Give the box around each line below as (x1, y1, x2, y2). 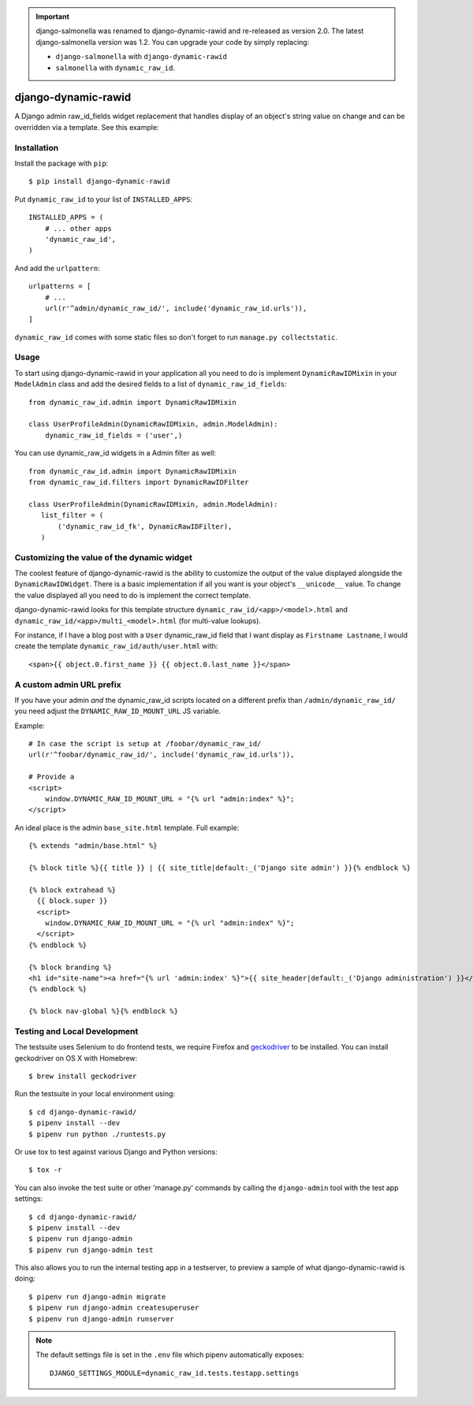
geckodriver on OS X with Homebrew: (14, 1053, 138, 1063)
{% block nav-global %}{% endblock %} (28, 1007, 179, 1016)
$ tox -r (28, 1165, 62, 1174)
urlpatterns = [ (28, 282, 91, 291)
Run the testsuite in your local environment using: (14, 1089, 176, 1098)
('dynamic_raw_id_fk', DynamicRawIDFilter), (58, 522, 233, 531)
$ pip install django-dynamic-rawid (28, 177, 170, 186)
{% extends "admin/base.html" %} (28, 842, 158, 850)
